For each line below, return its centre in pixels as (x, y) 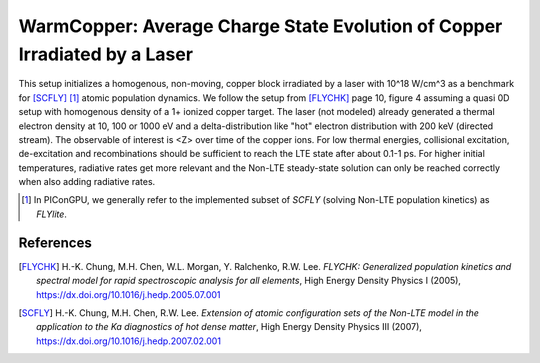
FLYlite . (51, 214)
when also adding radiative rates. (87, 182)
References (55, 242)
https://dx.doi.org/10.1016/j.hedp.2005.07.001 (128, 294)
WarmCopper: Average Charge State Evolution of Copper (260, 26)
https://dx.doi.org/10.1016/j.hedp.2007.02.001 (129, 341)
